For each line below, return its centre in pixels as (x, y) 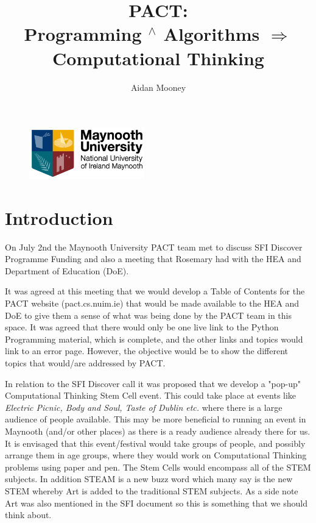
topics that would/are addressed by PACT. (85, 363)
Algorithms (212, 34)
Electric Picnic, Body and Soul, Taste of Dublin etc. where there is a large (144, 407)
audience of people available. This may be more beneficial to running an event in (156, 419)
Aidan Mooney (158, 87)
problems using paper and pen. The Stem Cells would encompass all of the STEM (158, 467)
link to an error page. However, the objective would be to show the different (146, 351)
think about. (28, 515)
